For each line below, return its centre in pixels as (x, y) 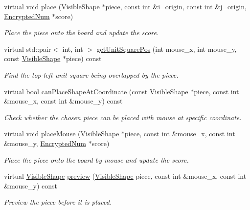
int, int (73, 49)
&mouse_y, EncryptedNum (45, 143)
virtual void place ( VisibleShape (52, 6)
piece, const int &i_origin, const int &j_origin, (176, 6)
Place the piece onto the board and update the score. (81, 32)
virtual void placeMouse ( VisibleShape (62, 134)
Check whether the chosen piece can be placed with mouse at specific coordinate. (123, 117)
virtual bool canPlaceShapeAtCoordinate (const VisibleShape (96, 91)
